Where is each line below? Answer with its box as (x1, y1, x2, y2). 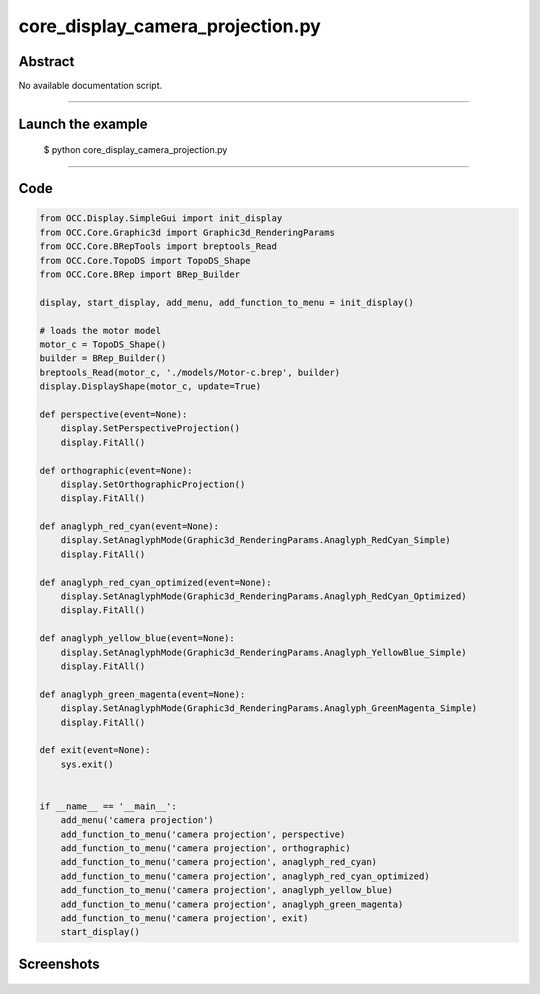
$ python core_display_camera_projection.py (43, 144, 228, 156)
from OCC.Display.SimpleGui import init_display (39, 213, 283, 224)
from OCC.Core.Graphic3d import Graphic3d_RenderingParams (39, 226, 335, 238)
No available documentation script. (18, 80, 163, 92)
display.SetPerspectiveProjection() (60, 423, 240, 434)
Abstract (18, 53, 75, 70)
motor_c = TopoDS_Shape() (39, 338, 167, 350)
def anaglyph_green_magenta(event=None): (39, 688, 246, 700)
